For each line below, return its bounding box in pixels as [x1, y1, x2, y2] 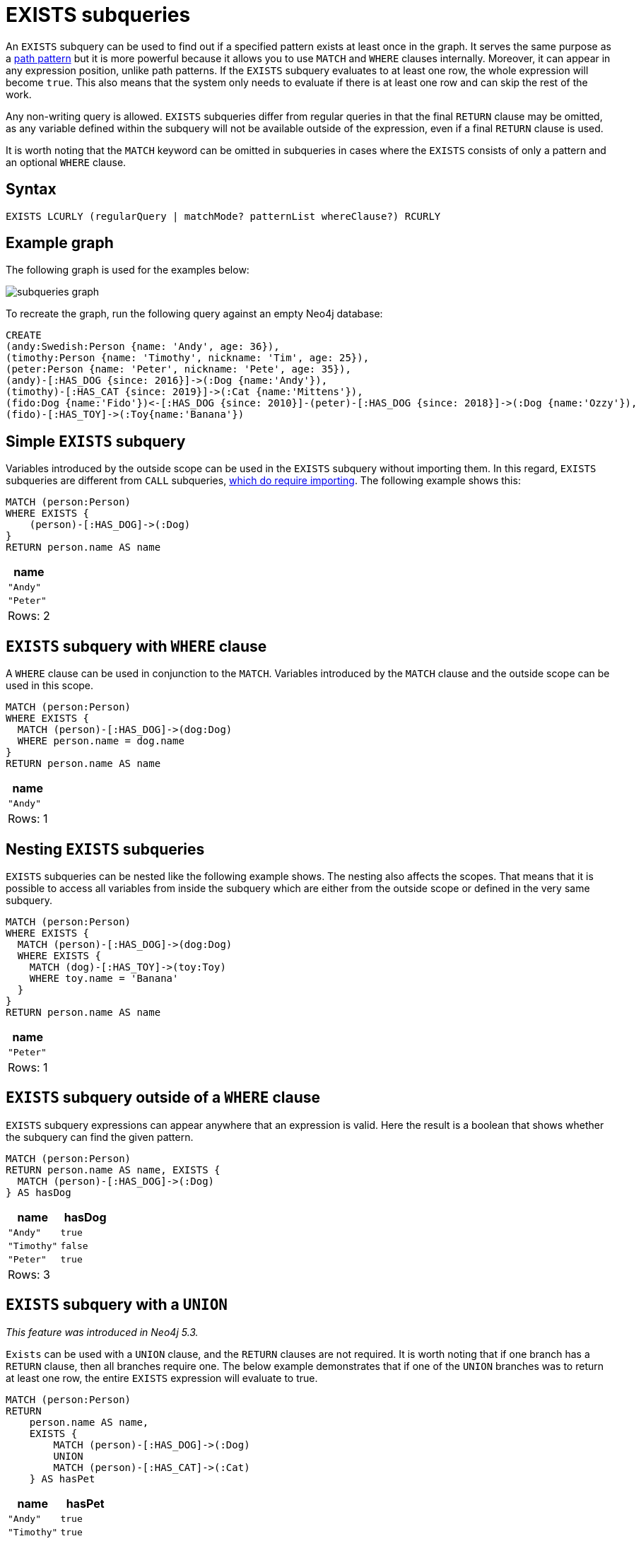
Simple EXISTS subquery [6, 432, 186, 450]
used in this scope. [6, 679, 94, 692]
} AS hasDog [6, 1186, 71, 1198]
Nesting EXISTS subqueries [6, 840, 205, 858]
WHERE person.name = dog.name [17, 735, 184, 747]
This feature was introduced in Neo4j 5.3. [6, 1325, 199, 1338]
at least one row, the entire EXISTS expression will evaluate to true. [6, 1371, 318, 1384]
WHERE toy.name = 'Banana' [29, 972, 179, 984]
